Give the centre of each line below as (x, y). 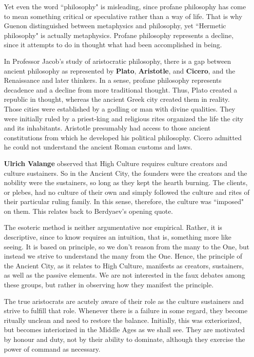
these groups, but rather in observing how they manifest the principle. (109, 285)
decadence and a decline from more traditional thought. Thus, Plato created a (121, 89)
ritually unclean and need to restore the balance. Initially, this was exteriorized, (123, 320)
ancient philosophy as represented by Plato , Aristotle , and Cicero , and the (120, 70)
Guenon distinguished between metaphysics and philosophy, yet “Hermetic (115, 26)
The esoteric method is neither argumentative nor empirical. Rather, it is (113, 227)
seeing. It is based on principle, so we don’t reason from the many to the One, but (127, 246)
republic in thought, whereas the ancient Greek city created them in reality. (117, 99)
